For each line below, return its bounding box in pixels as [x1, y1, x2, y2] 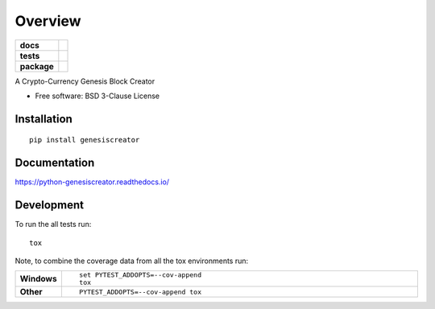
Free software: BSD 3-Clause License [35, 91, 160, 101]
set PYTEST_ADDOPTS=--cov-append [79, 270, 201, 279]
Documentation [14, 156, 95, 170]
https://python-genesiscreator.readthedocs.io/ [14, 177, 169, 187]
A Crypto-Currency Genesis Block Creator [14, 76, 155, 86]
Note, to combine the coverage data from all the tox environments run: [14, 256, 249, 266]
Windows [19, 274, 57, 285]
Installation [14, 112, 72, 126]
